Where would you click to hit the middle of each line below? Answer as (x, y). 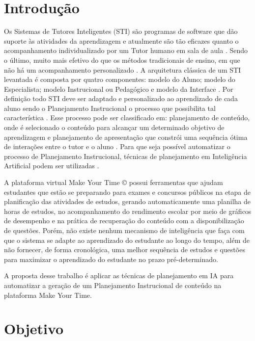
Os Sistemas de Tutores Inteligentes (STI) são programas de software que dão (121, 31)
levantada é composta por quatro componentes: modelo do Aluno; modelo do (120, 79)
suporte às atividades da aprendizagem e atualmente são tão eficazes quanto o (121, 40)
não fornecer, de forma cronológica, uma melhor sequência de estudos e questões (125, 249)
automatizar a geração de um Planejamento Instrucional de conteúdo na (113, 285)
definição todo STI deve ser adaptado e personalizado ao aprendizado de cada (121, 98)
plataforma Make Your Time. (48, 295)
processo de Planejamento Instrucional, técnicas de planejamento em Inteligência (126, 156)
